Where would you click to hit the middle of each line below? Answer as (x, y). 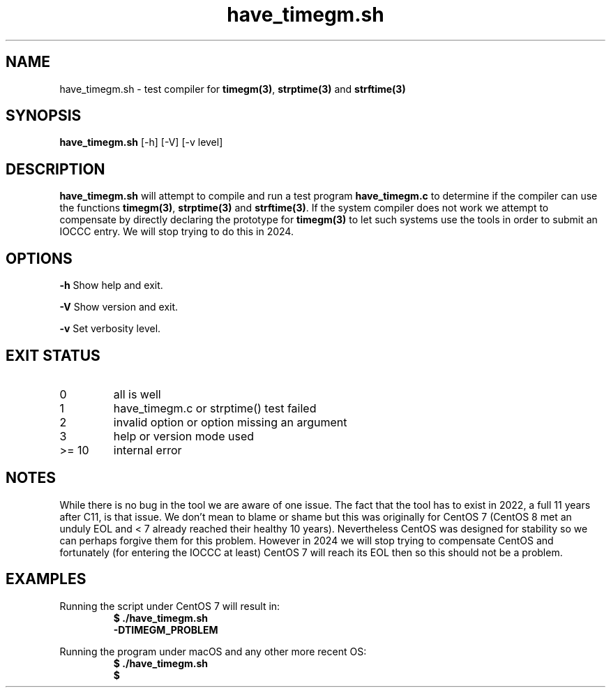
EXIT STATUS (53, 355)
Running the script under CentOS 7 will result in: (170, 606)
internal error (148, 450)
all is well (137, 394)
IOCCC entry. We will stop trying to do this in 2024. (176, 232)
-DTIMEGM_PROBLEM (166, 629)
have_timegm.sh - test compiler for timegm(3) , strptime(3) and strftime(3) (233, 89)
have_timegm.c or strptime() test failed (215, 408)
